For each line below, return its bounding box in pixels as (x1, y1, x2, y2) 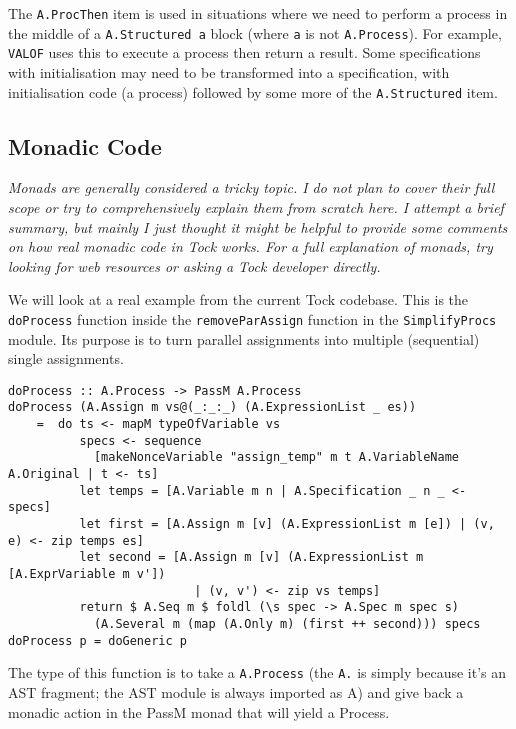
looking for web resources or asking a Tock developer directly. (8, 255, 381, 276)
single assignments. (8, 348, 124, 369)
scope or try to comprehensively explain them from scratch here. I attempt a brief (8, 197, 504, 218)
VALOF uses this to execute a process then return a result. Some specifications (8, 42, 481, 63)
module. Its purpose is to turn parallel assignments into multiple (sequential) (8, 328, 480, 349)
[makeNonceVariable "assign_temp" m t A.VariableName (93, 450, 460, 465)
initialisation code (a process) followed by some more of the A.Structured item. (8, 81, 498, 102)
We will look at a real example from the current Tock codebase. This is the (8, 289, 469, 310)
